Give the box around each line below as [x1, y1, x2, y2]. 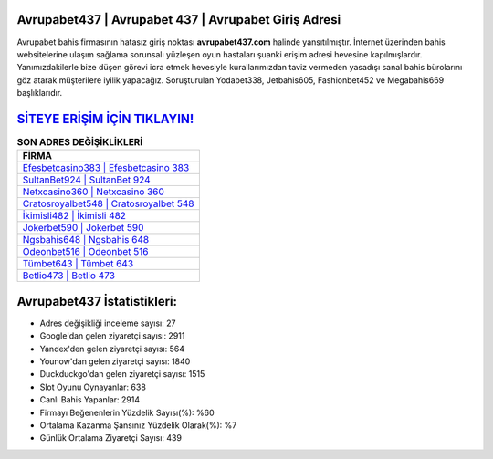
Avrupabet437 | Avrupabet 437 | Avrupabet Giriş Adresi [16, 12, 341, 27]
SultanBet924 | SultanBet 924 [22, 173, 151, 186]
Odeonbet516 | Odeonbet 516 [22, 245, 149, 258]
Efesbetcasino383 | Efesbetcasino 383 [22, 162, 190, 174]
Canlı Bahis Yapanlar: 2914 [39, 394, 141, 405]
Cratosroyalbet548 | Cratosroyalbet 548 [22, 197, 194, 210]
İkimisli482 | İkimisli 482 [22, 210, 127, 223]
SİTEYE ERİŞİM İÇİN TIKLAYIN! [16, 110, 194, 127]
